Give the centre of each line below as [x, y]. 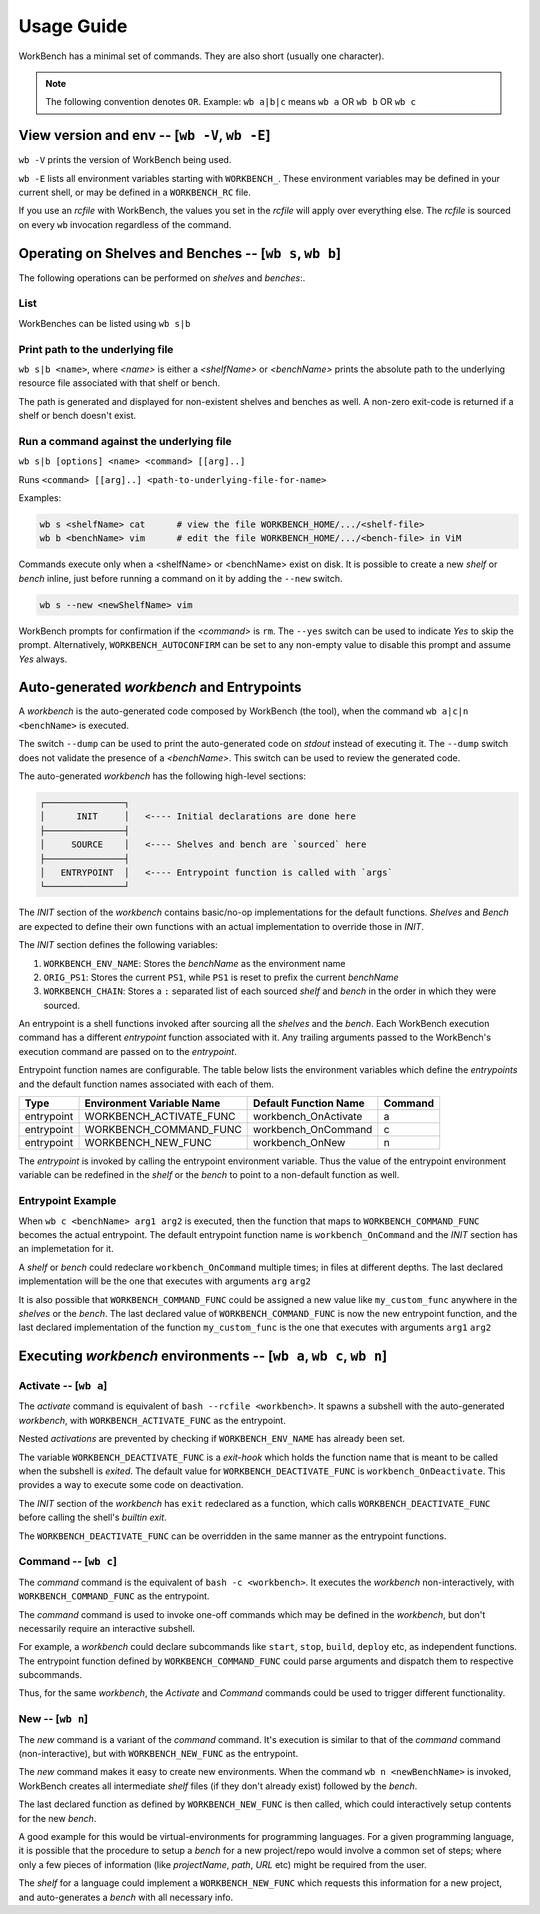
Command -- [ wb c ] [67, 1562]
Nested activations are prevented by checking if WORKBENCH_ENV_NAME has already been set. [211, 1439]
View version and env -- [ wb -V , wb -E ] [144, 135]
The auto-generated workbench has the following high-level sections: [162, 776]
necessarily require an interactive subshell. [106, 1628]
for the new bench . [57, 1818]
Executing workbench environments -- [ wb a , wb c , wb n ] [203, 1356]
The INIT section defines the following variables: [118, 945]
